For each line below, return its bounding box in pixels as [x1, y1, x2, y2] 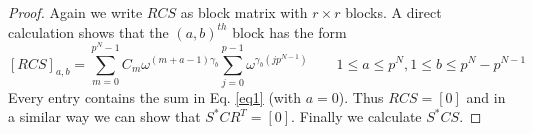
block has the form [232, 21, 347, 42]
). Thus [338, 86, 384, 107]
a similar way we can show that [8, 106, 201, 127]
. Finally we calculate [291, 106, 422, 127]
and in [466, 86, 506, 107]
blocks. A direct [345, 2, 442, 22]
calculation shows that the [8, 21, 169, 42]
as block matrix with [180, 2, 308, 22]
